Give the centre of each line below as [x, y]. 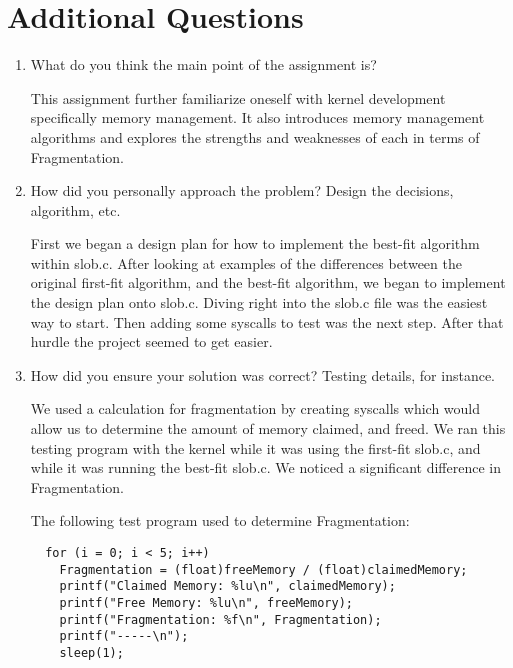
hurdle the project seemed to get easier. [151, 341]
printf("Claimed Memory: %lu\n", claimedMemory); [227, 586]
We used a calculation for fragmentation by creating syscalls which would [255, 408]
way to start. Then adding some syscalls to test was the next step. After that [267, 321]
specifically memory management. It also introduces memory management [257, 117]
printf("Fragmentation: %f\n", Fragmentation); [220, 619]
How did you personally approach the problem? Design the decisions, [242, 190]
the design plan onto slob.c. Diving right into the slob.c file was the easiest [259, 302]
